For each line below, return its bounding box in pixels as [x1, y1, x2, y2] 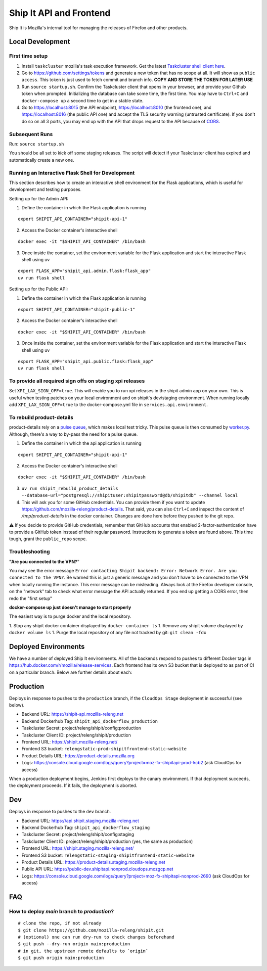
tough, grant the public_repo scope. [9, 536, 87, 542]
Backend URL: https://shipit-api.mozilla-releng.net [21, 711, 124, 717]
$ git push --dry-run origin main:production [18, 941, 131, 947]
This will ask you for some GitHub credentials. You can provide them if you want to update [21, 499, 205, 505]
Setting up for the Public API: [9, 286, 68, 292]
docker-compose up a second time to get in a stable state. [21, 97, 144, 103]
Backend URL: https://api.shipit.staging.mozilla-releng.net [21, 818, 139, 824]
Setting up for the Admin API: [9, 195, 69, 201]
